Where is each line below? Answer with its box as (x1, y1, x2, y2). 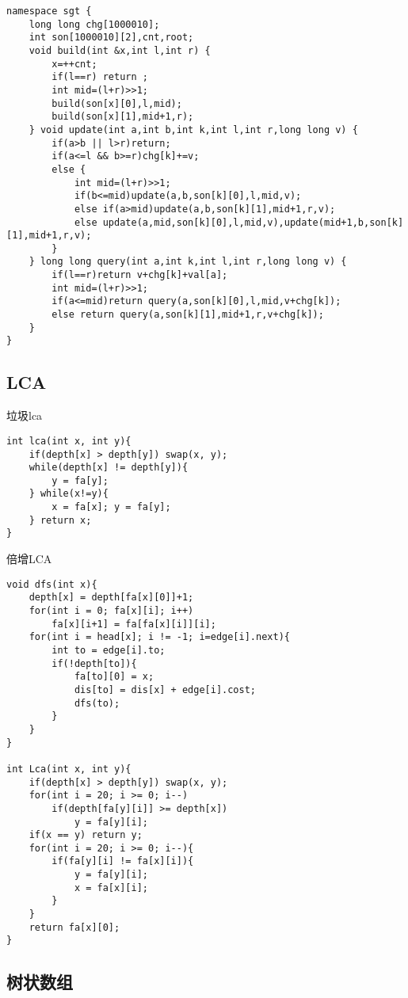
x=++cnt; (51, 58, 97, 70)
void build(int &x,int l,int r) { (29, 44, 211, 56)
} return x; (29, 514, 92, 526)
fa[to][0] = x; (74, 671, 154, 683)
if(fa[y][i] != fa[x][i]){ (51, 855, 194, 867)
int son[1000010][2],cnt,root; (29, 32, 194, 44)
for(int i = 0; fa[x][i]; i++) (29, 605, 194, 617)
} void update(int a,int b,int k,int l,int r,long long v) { (29, 124, 358, 135)
